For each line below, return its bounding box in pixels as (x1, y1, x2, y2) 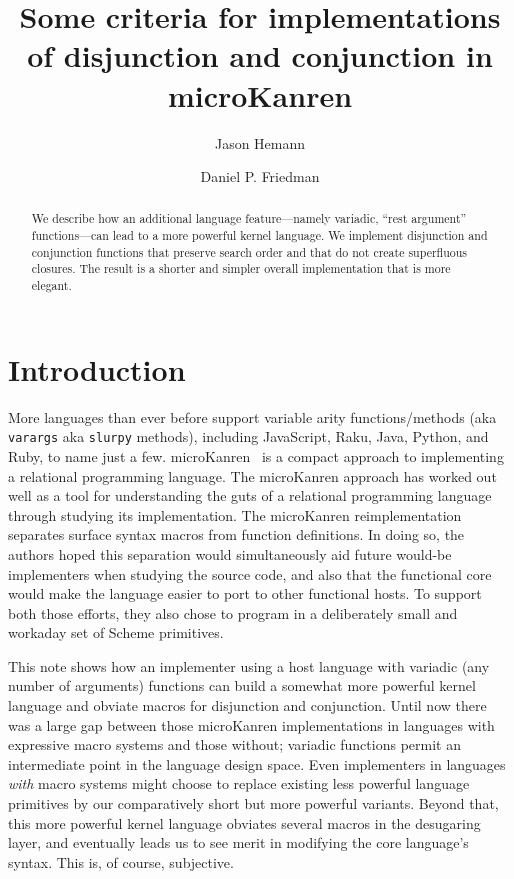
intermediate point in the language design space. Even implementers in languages (8, 753, 506, 774)
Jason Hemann (214, 132, 306, 153)
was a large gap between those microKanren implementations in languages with (8, 714, 495, 735)
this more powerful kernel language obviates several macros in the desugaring (8, 812, 481, 833)
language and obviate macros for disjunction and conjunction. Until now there (8, 695, 487, 716)
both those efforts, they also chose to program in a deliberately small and (8, 602, 458, 623)
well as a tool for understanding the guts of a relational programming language (8, 485, 492, 506)
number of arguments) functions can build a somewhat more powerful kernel (8, 675, 476, 696)
